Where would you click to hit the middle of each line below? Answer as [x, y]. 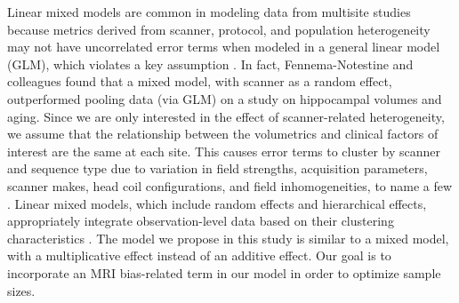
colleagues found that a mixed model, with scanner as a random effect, [200, 81]
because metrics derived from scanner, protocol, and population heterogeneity [219, 29]
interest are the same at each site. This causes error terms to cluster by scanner [224, 151]
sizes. [21, 290]
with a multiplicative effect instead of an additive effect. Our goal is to [199, 255]
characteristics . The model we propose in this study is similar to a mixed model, [228, 238]
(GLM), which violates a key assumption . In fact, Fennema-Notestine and [210, 64]
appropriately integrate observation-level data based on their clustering [201, 221]
